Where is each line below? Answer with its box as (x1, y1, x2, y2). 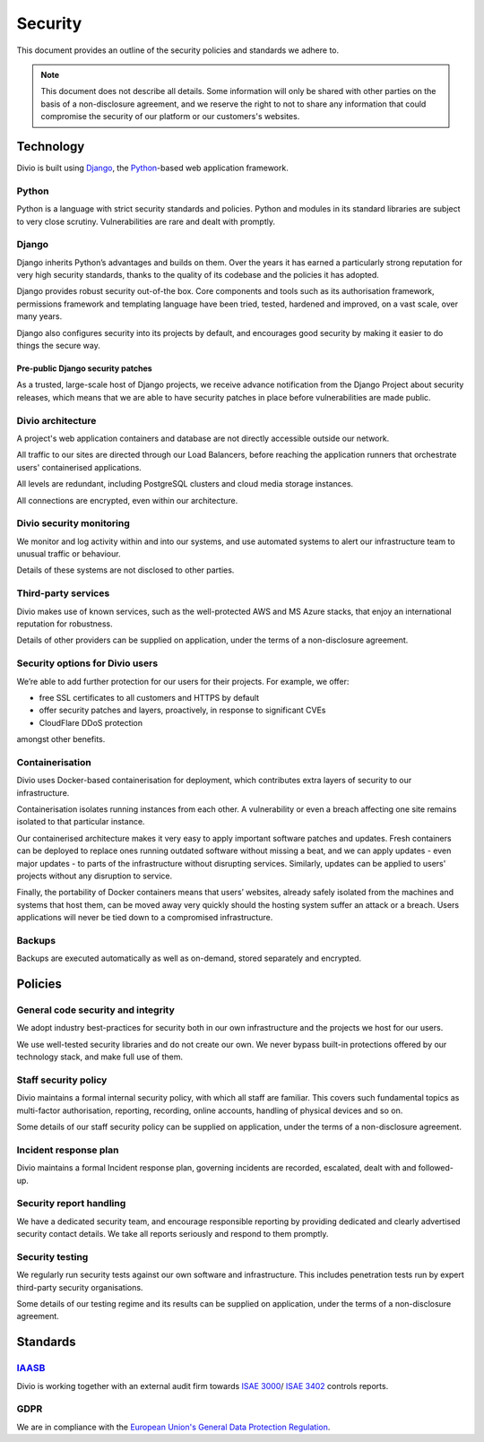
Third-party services (16, 587, 110, 600)
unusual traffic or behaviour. (16, 548, 121, 559)
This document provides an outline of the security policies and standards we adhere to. (16, 45, 340, 56)
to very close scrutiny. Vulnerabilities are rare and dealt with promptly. (16, 216, 275, 227)
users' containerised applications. (16, 462, 143, 472)
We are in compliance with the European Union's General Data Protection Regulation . (16, 1421, 331, 1432)
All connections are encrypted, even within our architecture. (16, 495, 238, 505)
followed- (418, 1162, 454, 1173)
